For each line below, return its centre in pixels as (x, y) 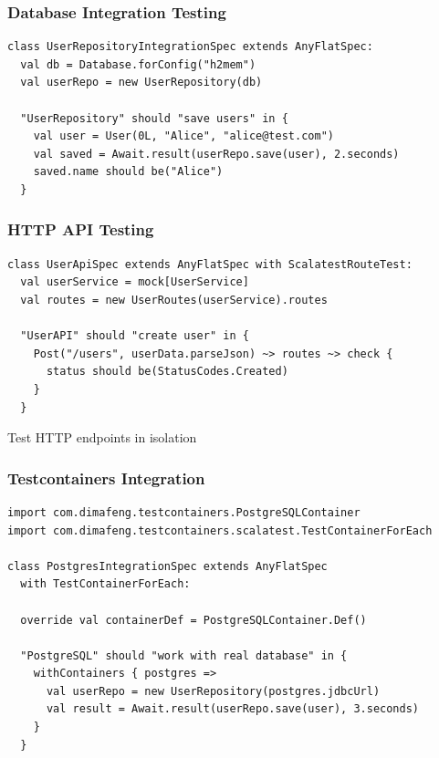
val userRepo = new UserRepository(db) (141, 83)
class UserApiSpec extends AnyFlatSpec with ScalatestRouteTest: (210, 264)
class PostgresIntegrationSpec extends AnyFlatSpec (167, 566)
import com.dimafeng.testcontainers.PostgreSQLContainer (184, 512)
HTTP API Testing (81, 229)
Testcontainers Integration (106, 478)
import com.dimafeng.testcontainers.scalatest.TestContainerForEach (220, 530)
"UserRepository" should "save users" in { (154, 118)
